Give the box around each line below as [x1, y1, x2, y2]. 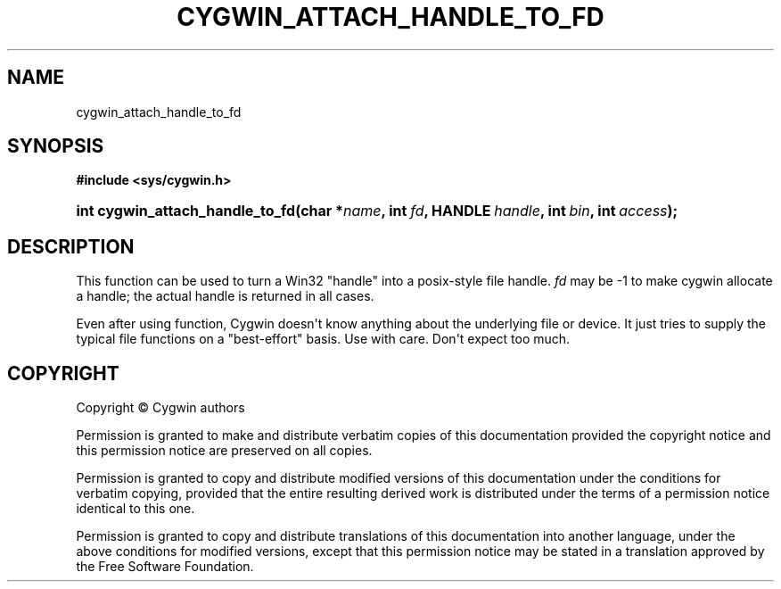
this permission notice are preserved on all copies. [76, 443, 373, 459]
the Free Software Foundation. [76, 559, 254, 575]
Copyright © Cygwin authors [76, 400, 245, 416]
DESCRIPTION [7, 235, 135, 258]
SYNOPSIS [7, 135, 104, 158]
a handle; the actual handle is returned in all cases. [76, 288, 374, 304]
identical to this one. [76, 501, 195, 517]
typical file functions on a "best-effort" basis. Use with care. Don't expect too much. [76, 331, 571, 347]
